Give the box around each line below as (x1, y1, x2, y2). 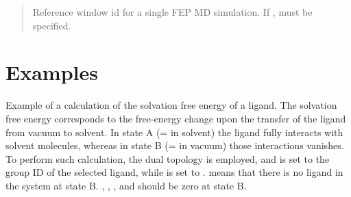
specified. (32, 18, 71, 32)
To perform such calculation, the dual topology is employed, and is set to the (5, 151, 330, 166)
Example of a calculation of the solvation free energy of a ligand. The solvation (5, 98, 337, 112)
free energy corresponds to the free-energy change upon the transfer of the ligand (5, 111, 346, 125)
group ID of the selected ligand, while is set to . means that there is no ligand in (5, 165, 343, 179)
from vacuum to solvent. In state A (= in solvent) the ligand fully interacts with (5, 124, 343, 139)
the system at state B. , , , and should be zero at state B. (5, 178, 247, 192)
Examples (5, 58, 98, 86)
